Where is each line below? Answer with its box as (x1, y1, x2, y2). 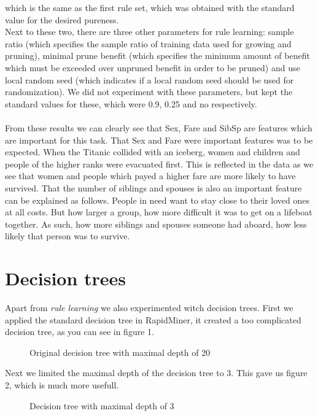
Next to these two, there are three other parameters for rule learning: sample (5, 25, 294, 38)
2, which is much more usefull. (5, 378, 119, 391)
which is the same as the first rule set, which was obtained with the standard (5, 1, 295, 13)
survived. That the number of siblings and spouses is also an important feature (5, 181, 302, 194)
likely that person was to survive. (5, 229, 130, 242)
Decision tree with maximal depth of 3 (29, 399, 174, 412)
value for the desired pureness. (5, 13, 119, 26)
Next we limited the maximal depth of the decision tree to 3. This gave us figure (5, 366, 308, 379)
